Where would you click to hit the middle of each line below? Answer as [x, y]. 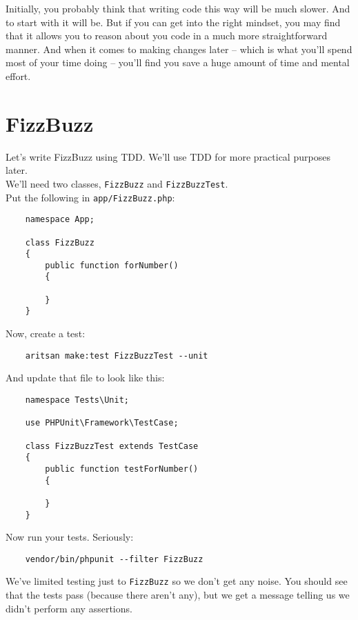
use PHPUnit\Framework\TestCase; [102, 423]
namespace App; [60, 220]
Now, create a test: [46, 333]
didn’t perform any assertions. [69, 608]
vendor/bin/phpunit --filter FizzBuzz [114, 559]
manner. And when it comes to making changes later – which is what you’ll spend [179, 49]
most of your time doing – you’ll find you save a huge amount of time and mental [178, 62]
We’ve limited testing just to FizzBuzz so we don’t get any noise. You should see [177, 581]
